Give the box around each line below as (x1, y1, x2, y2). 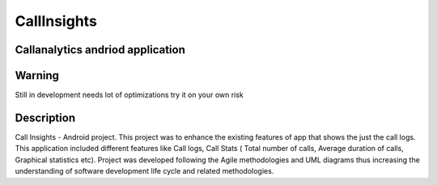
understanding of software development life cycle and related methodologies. (15, 166, 274, 176)
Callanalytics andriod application (15, 43, 186, 57)
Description (15, 111, 76, 124)
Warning (15, 69, 60, 82)
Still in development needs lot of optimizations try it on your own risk (15, 90, 244, 100)
